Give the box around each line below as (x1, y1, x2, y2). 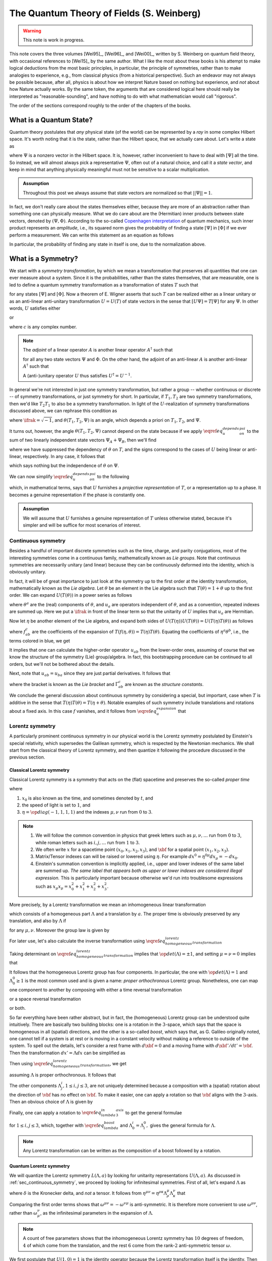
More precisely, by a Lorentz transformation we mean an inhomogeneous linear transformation (9, 901, 206, 907)
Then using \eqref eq (9, 1060, 53, 1066)
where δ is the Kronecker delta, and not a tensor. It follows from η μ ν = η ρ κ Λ (9, 1189, 167, 1196)
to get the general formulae (125, 1110, 182, 1116)
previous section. (9, 754, 45, 760)
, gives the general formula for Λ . (146, 1122, 216, 1128)
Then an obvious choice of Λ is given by (9, 1099, 93, 1105)
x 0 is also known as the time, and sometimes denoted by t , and (22, 795, 154, 802)
